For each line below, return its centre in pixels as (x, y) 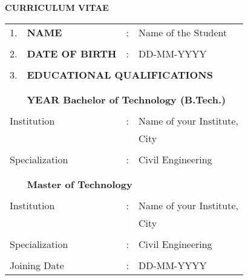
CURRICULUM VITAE (57, 7)
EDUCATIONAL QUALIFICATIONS (120, 74)
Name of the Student (183, 32)
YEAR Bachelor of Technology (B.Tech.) (126, 99)
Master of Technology (80, 184)
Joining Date (37, 265)
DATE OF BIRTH (72, 53)
